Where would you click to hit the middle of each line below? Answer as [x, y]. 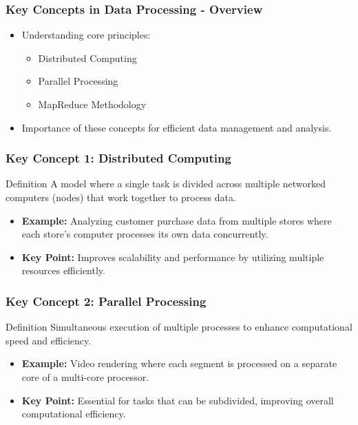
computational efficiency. [74, 414]
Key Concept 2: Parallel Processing [106, 301]
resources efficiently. [63, 270]
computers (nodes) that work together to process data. [121, 197]
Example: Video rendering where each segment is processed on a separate [179, 363]
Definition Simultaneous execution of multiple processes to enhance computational [179, 327]
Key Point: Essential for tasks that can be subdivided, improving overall [178, 400]
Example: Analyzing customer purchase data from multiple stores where [177, 220]
